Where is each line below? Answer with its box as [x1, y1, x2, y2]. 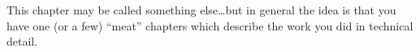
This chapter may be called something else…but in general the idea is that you [6, 2, 396, 18]
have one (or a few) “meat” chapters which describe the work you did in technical [6, 17, 414, 34]
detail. [6, 33, 38, 50]
